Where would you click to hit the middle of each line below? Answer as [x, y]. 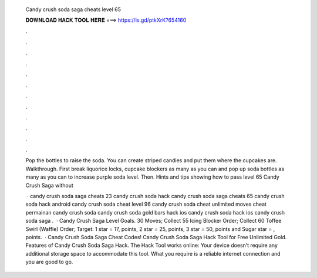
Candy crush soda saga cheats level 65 [73, 9]
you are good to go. [49, 262]
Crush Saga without [49, 185]
